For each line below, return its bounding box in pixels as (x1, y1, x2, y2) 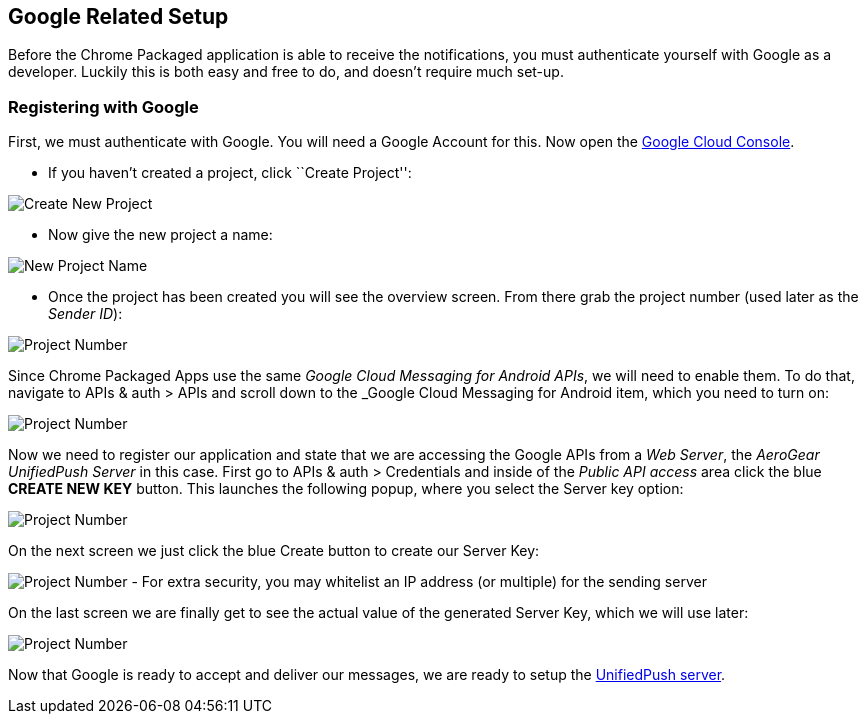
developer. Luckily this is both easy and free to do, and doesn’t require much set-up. (8, 63, 564, 81)
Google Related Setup (8, 4, 229, 29)
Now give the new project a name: (48, 226, 273, 244)
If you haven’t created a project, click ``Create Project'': (48, 164, 412, 182)
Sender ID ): (48, 305, 123, 323)
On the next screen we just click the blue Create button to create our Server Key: (8, 542, 540, 560)
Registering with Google (8, 96, 199, 117)
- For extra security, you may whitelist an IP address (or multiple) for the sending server (131, 573, 707, 591)
